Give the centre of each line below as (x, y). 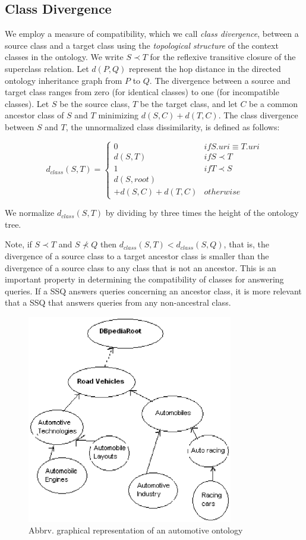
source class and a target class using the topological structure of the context (142, 45)
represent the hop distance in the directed (205, 68)
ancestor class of (34, 115)
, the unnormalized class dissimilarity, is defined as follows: (173, 126)
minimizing (119, 115)
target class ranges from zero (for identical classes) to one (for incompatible (142, 92)
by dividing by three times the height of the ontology (202, 213)
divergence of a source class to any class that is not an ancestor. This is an (141, 267)
